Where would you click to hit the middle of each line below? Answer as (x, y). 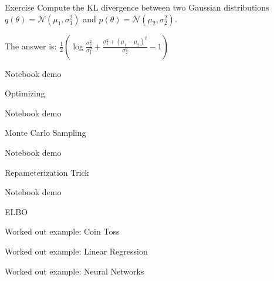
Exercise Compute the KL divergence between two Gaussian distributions (137, 7)
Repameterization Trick (47, 172)
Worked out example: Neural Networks (75, 271)
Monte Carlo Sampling (45, 133)
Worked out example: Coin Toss (62, 231)
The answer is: (31, 46)
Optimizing (25, 93)
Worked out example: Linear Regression (76, 251)
